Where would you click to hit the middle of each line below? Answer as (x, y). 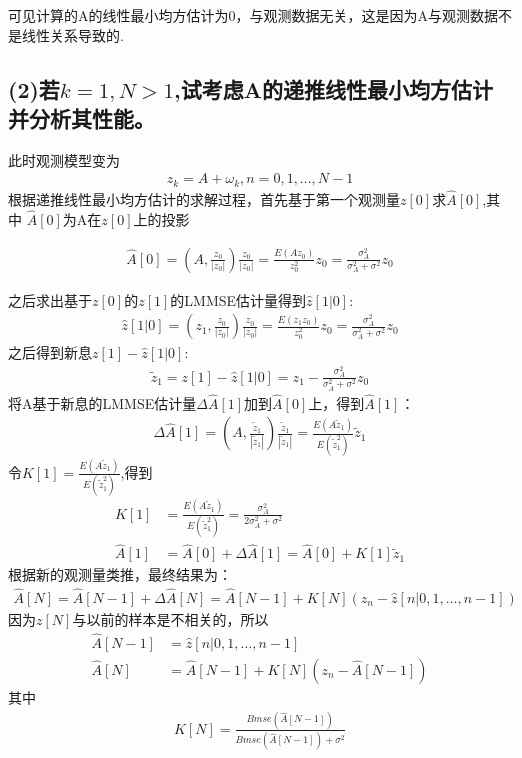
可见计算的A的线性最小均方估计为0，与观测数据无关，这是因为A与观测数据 (253, 15)
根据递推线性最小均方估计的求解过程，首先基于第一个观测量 (204, 199)
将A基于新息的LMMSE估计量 (102, 402)
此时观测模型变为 (64, 159)
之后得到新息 (50, 352)
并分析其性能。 (81, 117)
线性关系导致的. (72, 34)
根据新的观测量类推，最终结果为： (120, 574)
